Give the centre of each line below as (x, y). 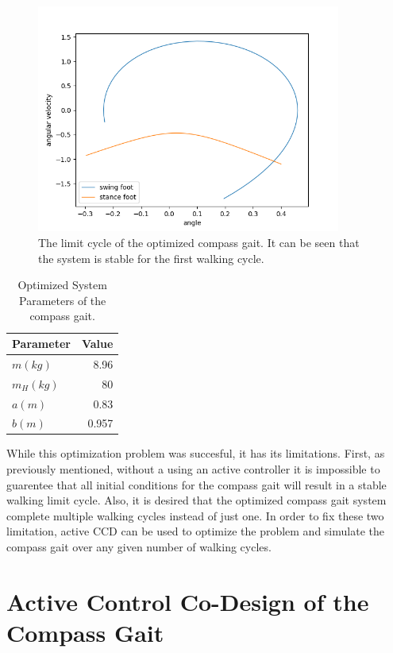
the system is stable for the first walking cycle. (151, 258)
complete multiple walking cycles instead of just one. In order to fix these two (195, 515)
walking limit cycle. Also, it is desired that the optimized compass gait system (196, 500)
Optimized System (62, 285)
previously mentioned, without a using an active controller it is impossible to (193, 469)
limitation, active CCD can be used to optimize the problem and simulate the (195, 531)
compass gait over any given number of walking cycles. (139, 547)
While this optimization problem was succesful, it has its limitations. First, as (196, 453)
